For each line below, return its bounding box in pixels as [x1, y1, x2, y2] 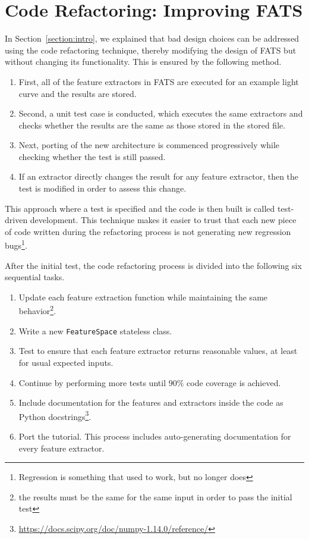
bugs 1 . [5, 237, 27, 252]
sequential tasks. [5, 271, 65, 283]
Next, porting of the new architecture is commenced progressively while [18, 139, 280, 151]
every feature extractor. [18, 441, 105, 454]
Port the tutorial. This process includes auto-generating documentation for [18, 430, 291, 442]
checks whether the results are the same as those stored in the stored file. [18, 118, 286, 131]
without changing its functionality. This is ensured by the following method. [5, 55, 282, 68]
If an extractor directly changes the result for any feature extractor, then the [18, 170, 299, 183]
